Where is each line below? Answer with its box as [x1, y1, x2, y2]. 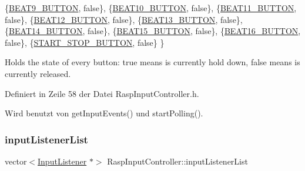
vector [5, 155, 27, 167]
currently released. [5, 67, 71, 79]
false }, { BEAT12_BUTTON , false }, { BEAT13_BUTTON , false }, [5, 13, 243, 25]
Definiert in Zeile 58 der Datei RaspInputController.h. [5, 87, 199, 99]
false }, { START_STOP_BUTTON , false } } [5, 36, 165, 48]
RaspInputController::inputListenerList [107, 155, 248, 167]
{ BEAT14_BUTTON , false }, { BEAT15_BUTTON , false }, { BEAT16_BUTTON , [5, 25, 301, 37]
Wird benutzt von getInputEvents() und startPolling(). [5, 107, 203, 119]
